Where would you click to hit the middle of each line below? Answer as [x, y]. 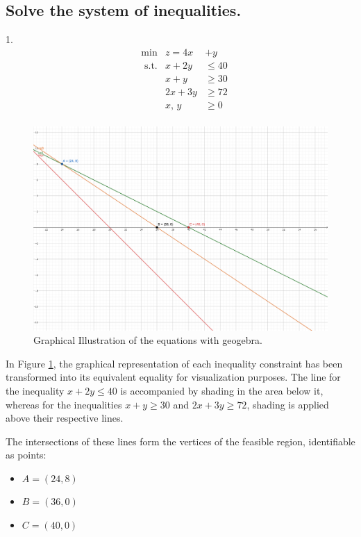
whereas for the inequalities [64, 404]
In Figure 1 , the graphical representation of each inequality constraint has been [174, 363]
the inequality [35, 390]
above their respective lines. [65, 418]
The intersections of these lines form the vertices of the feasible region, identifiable [180, 441]
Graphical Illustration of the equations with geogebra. [148, 340]
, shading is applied [288, 404]
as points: [26, 455]
